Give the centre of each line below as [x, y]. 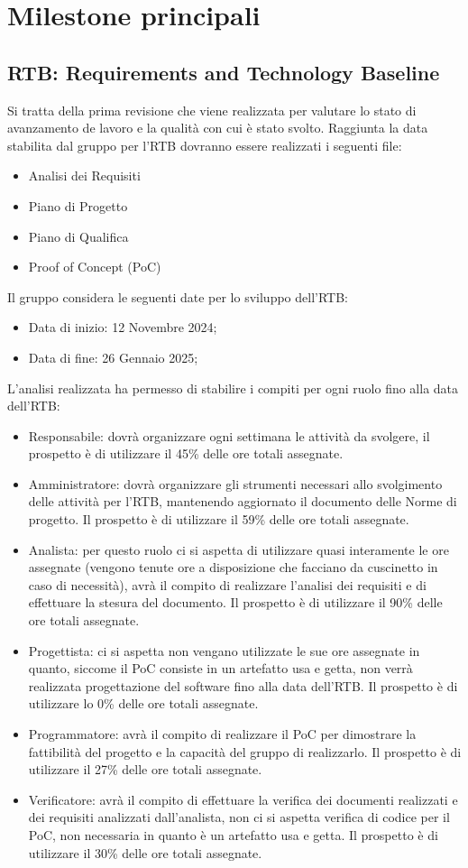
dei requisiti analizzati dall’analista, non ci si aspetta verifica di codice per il [239, 817]
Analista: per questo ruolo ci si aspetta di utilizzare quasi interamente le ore [239, 549]
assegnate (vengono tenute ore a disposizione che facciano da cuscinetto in [233, 567]
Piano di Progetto [78, 205]
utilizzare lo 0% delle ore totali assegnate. [143, 703]
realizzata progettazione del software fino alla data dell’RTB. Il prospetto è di [243, 685]
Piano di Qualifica [78, 236]
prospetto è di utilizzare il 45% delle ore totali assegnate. [186, 453]
